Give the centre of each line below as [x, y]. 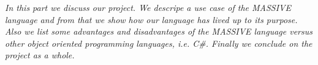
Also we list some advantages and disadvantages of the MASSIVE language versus [159, 31]
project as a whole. [40, 55]
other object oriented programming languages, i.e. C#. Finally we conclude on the [159, 43]
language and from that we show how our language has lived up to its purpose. [151, 19]
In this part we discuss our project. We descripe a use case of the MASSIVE [148, 7]
